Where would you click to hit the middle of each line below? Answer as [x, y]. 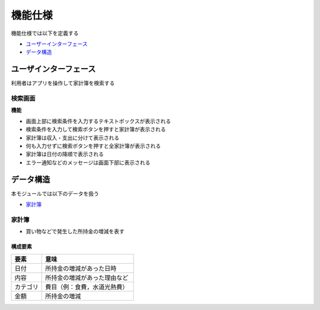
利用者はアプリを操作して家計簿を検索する [63, 83]
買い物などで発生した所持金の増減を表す [75, 231]
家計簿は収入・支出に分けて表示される [73, 138]
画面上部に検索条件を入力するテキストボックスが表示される [98, 121]
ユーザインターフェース [53, 69]
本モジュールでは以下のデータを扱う [55, 193]
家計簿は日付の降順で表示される [65, 154]
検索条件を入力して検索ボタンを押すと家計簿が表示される [96, 130]
